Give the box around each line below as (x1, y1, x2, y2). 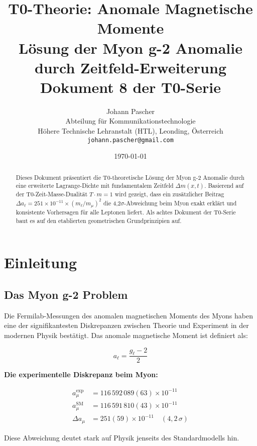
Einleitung (4, 252, 77, 273)
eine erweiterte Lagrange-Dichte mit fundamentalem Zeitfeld (16, 181, 174, 190)
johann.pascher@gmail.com (87, 136, 174, 144)
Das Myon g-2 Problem (4, 286, 128, 302)
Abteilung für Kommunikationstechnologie (65, 116, 196, 126)
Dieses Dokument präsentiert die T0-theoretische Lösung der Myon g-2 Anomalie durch (16, 173, 244, 181)
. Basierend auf (204, 181, 244, 190)
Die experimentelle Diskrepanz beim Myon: (4, 369, 158, 380)
